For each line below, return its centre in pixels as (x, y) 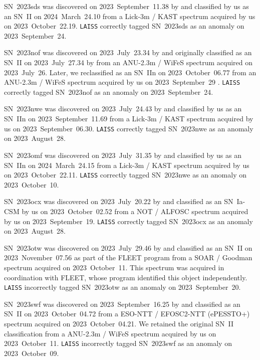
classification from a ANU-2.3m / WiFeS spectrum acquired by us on (110, 333)
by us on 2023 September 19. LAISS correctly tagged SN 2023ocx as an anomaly (128, 221)
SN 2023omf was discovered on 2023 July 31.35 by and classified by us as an (123, 155)
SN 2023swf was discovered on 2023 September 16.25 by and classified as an (122, 304)
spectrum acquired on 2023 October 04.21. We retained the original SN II (119, 323)
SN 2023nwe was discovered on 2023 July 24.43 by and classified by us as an (123, 109)
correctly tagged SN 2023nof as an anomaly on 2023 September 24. (109, 92)
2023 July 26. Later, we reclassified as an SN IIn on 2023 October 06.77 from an (130, 72)
